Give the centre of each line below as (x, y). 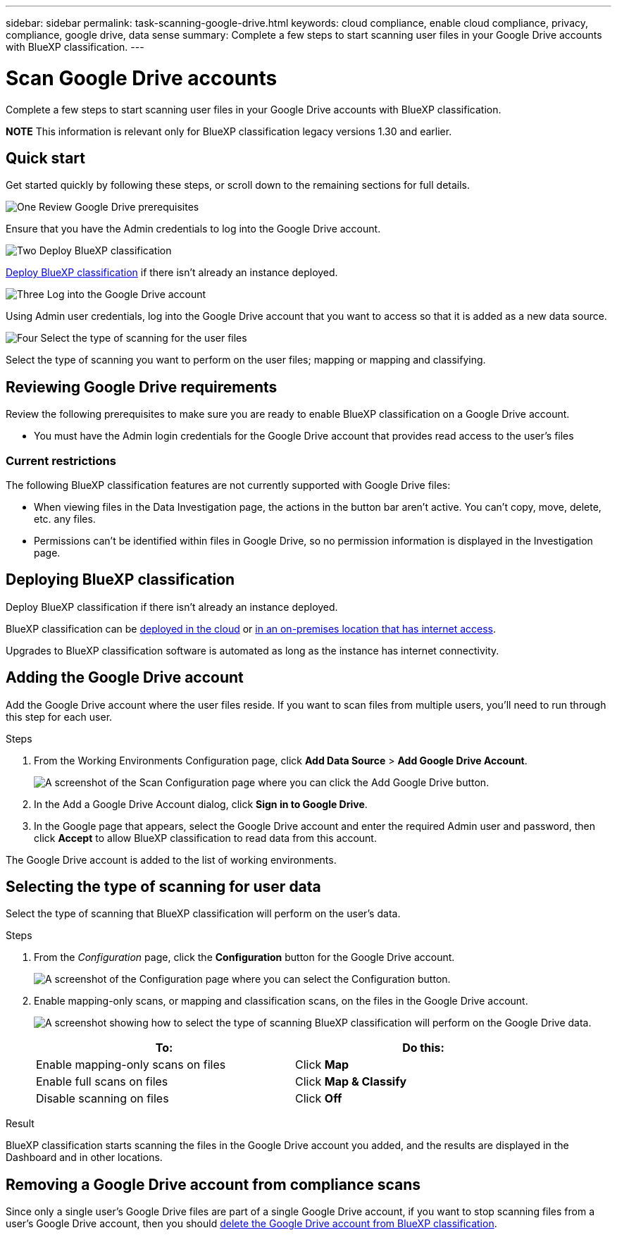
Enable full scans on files (102, 1082)
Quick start (45, 158)
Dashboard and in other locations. (84, 1158)
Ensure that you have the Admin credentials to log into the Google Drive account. (193, 229)
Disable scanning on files (102, 1099)
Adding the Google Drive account (125, 678)
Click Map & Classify (351, 1082)
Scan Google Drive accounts (142, 78)
